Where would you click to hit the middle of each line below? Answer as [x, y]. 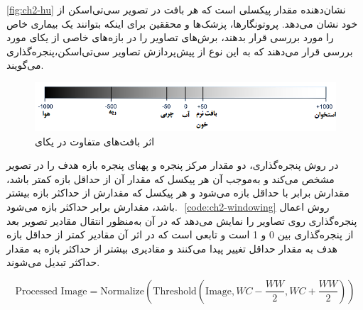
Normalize [123, 291]
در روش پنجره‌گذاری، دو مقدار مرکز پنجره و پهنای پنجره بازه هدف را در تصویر [173, 165]
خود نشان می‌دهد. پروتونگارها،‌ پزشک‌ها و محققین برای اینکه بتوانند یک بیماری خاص [182, 23]
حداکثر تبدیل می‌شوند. [53, 262]
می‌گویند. [25, 65]
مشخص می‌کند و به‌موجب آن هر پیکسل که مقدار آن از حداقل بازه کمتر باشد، [170, 178]
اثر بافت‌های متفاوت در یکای [95, 141]
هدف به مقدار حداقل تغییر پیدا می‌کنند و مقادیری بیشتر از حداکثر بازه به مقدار [172, 248]
